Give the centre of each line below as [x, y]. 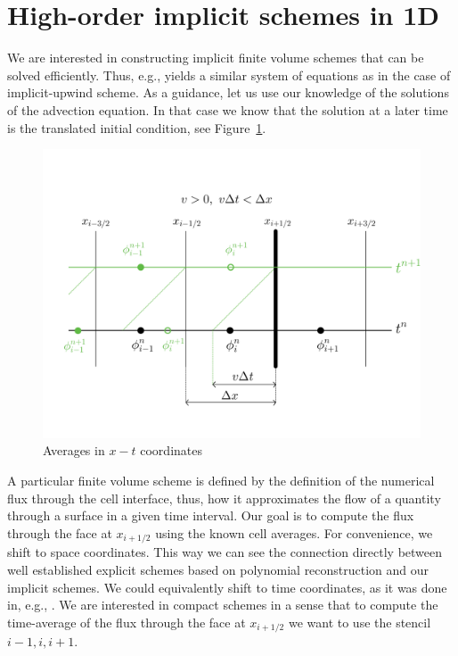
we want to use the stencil [360, 622]
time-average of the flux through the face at [127, 622]
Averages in [74, 450]
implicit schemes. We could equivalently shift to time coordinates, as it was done [227, 587]
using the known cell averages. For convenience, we [294, 532]
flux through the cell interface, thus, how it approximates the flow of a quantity [224, 498]
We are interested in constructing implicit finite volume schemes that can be [216, 58]
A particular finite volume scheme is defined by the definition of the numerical [221, 481]
